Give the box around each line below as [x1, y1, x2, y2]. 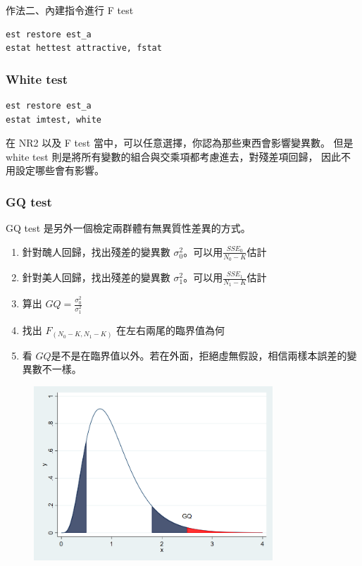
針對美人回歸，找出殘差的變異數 [22, 270, 170, 285]
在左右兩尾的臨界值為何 [116, 323, 225, 337]
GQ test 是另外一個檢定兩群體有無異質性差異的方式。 [6, 221, 251, 235]
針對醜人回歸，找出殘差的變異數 [22, 244, 170, 259]
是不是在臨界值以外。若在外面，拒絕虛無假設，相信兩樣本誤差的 [51, 347, 347, 362]
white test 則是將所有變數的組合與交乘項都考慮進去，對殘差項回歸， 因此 [6, 149, 342, 164]
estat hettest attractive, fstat [6, 43, 162, 54]
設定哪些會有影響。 [15, 163, 104, 178]
